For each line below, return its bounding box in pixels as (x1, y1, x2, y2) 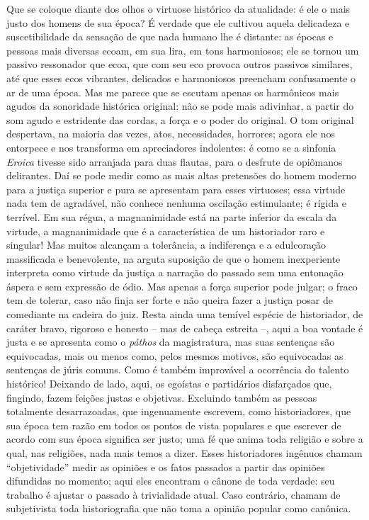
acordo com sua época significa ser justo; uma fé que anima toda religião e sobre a (6, 431, 363, 446)
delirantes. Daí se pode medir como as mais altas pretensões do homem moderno (6, 168, 356, 183)
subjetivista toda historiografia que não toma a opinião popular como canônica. (6, 501, 351, 516)
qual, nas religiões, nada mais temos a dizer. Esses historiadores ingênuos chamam (6, 446, 363, 460)
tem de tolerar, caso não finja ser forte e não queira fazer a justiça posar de (6, 293, 333, 307)
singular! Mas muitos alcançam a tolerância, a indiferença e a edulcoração (6, 237, 327, 252)
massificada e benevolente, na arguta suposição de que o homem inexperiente (6, 251, 341, 266)
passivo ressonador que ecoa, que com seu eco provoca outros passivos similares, (6, 57, 353, 72)
